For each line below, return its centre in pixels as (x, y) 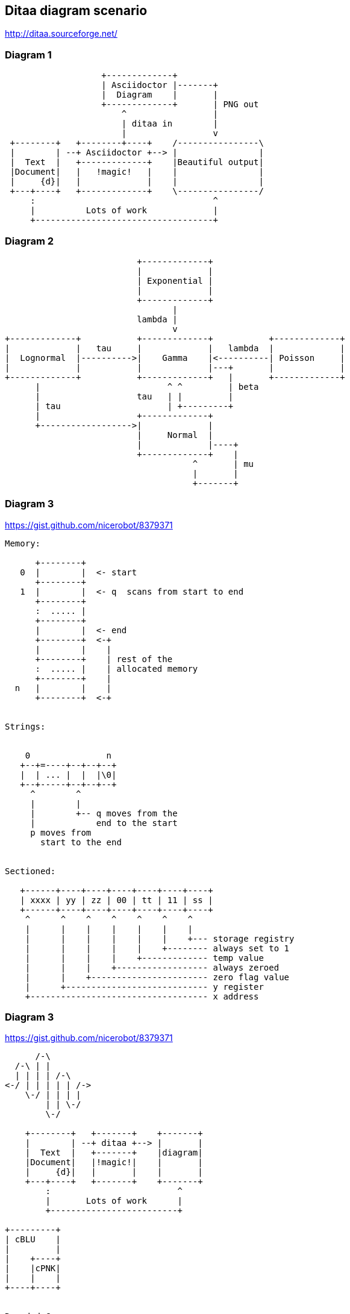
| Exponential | (175, 280)
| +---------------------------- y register (144, 987)
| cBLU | (33, 1240)
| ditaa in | (170, 124)
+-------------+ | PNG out (180, 105)
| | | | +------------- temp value (144, 958)
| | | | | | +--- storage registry (160, 938)
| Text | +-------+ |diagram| (114, 1153)
